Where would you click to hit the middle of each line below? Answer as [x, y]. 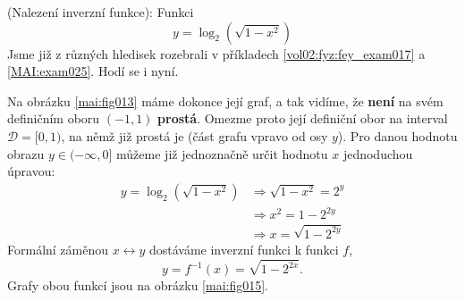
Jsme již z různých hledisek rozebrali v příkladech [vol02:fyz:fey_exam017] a [216, 53]
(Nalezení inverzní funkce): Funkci [101, 12]
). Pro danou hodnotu [397, 135]
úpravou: [31, 171]
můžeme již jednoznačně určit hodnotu [222, 153]
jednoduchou [378, 153]
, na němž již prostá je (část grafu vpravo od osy [194, 135]
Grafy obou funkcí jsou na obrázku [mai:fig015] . [138, 285]
